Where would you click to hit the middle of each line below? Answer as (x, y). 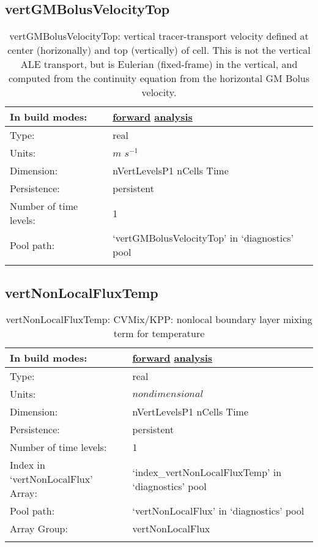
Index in (28, 465)
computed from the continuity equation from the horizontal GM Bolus (159, 78)
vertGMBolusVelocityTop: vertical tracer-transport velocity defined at (159, 36)
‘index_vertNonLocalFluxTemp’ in (207, 472)
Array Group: (39, 529)
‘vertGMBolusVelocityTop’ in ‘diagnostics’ (203, 238)
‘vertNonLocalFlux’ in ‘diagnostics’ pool (218, 511)
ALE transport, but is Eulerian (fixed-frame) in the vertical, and (159, 64)
